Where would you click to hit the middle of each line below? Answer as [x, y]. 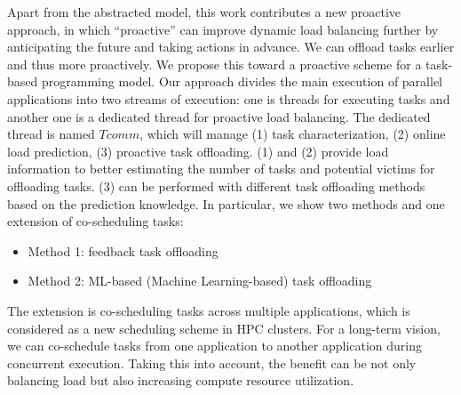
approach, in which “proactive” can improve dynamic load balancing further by [223, 29]
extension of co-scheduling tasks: [95, 221]
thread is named [51, 134]
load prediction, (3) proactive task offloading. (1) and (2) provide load [198, 151]
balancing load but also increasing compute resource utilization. [181, 380]
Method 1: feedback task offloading [123, 250]
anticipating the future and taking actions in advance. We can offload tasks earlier [231, 47]
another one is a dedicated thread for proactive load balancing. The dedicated [219, 116]
